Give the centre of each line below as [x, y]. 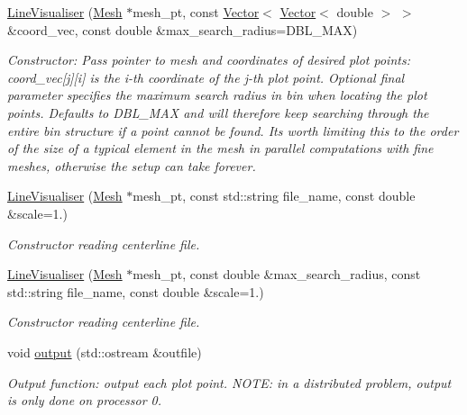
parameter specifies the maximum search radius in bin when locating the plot [217, 95]
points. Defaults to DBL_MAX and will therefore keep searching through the [218, 112]
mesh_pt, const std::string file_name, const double [274, 196]
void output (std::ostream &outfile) [105, 352]
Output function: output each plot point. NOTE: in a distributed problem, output [229, 382]
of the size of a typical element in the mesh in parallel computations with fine [220, 148]
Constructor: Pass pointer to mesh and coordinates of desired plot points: [209, 60]
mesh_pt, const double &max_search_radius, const [277, 274]
